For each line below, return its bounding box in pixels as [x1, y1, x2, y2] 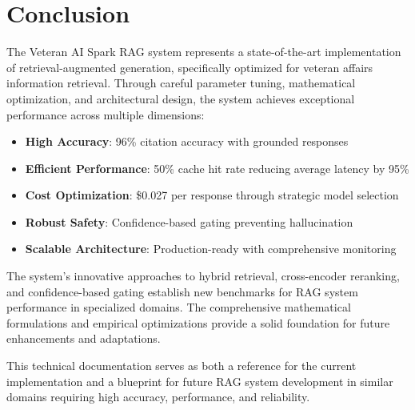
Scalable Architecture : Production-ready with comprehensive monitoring [25, 240, 397, 257]
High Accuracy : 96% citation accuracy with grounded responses [25, 133, 349, 150]
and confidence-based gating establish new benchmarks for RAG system [6, 283, 358, 299]
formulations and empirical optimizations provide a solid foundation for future [6, 314, 390, 331]
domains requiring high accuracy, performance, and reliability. [6, 388, 310, 405]
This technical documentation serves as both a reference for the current [6, 357, 357, 374]
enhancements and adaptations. [6, 330, 161, 347]
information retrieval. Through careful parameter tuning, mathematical [6, 74, 356, 91]
